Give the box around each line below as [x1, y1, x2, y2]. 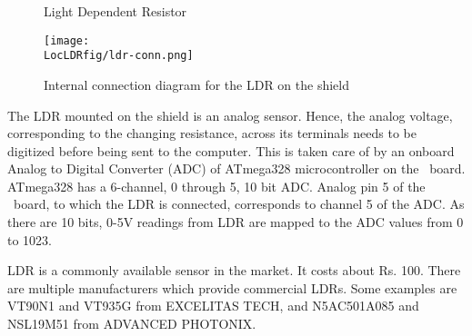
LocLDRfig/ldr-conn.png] [44, 49, 194, 63]
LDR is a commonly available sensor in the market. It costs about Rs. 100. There [7, 261, 461, 280]
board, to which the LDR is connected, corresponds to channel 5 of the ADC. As [13, 194, 465, 213]
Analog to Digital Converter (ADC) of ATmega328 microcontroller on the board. [7, 159, 466, 178]
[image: [44, 34, 90, 47]
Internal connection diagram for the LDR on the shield [44, 74, 350, 94]
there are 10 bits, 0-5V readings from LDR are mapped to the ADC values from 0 [7, 212, 464, 232]
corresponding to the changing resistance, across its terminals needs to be [7, 124, 417, 143]
